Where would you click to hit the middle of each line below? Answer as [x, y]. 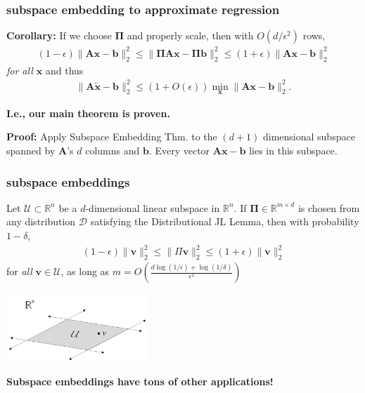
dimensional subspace [309, 136]
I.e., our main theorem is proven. [88, 113]
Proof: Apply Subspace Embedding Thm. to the [112, 136]
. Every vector [179, 151]
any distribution [41, 221]
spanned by [31, 151]
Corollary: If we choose [59, 35]
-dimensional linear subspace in [153, 207]
